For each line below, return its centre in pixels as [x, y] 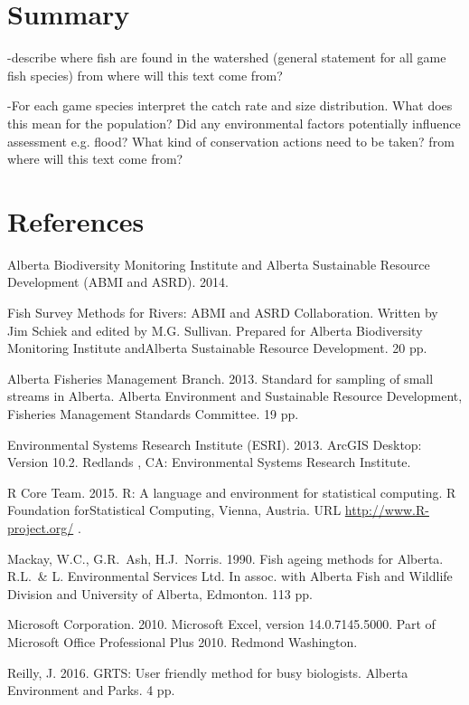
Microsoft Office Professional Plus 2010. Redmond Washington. [183, 641]
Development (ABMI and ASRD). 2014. [118, 282]
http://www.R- [387, 510]
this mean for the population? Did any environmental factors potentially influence [234, 123]
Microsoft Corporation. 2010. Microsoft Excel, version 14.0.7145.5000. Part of [221, 624]
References [76, 220]
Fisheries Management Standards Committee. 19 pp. [153, 413]
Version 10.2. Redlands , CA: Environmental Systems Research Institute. [209, 462]
